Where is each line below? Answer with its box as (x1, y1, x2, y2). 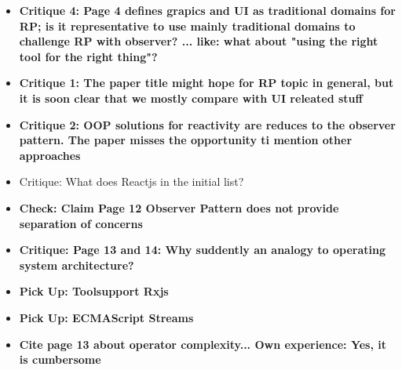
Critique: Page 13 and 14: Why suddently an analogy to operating (19, 241, 386, 258)
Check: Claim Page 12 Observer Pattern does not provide (19, 199, 339, 216)
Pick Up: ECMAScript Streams (19, 309, 194, 325)
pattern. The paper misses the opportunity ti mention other (19, 132, 353, 148)
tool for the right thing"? (19, 48, 158, 64)
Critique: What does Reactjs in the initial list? (19, 173, 244, 190)
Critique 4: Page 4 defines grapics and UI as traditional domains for (19, 2, 396, 18)
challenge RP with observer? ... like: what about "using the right (19, 33, 378, 49)
